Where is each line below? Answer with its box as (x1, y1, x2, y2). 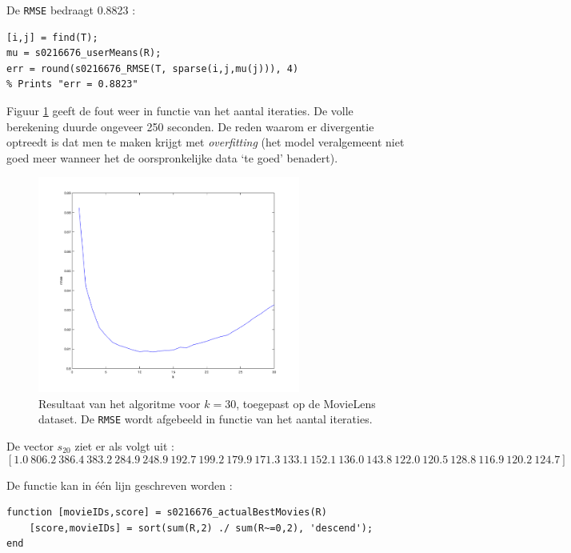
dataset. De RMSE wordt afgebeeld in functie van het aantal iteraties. (38, 411, 373, 427)
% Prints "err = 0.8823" (6, 78, 138, 90)
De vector (6, 437, 54, 454)
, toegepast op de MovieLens (236, 395, 376, 411)
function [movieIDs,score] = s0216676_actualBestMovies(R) (6, 507, 327, 519)
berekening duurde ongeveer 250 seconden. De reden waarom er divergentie (6, 118, 374, 134)
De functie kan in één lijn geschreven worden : (6, 476, 233, 493)
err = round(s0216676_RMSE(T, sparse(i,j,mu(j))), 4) (6, 62, 299, 74)
